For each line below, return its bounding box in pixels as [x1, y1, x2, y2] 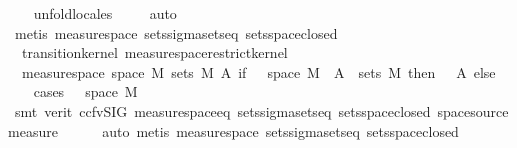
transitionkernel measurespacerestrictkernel [21, 42, 288, 63]
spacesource [437, 100, 509, 121]
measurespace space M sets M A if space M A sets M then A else [21, 61, 496, 82]
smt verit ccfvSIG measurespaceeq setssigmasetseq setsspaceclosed [14, 100, 431, 121]
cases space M [33, 81, 138, 102]
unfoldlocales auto [33, 3, 177, 23]
